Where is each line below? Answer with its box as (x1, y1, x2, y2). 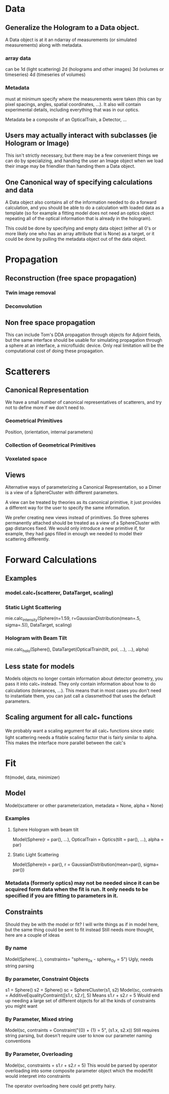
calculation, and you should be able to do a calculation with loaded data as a (5, 205, 164, 211)
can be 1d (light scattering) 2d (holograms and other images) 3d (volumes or (5, 66, 164, 72)
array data (5, 54, 31, 61)
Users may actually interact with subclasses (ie (5, 131, 157, 139)
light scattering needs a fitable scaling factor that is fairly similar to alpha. (5, 734, 158, 740)
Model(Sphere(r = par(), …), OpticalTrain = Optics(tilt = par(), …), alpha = (12, 836, 164, 842)
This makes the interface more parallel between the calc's (5, 740, 126, 746)
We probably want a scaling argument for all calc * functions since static (5, 727, 155, 735)
